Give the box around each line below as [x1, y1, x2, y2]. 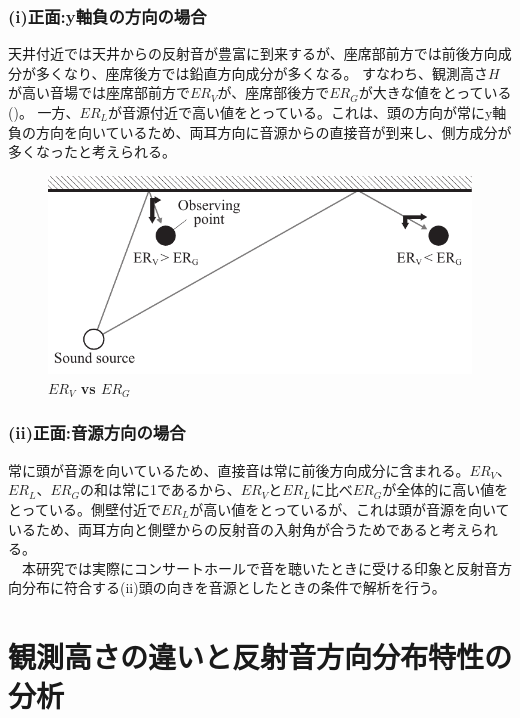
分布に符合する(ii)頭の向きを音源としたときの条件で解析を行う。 [21, 577, 446, 598]
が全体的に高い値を [382, 479, 509, 500]
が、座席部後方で [217, 82, 330, 103]
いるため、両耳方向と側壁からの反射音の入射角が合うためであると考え [8, 518, 470, 539]
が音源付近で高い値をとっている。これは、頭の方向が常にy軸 [108, 102, 507, 122]
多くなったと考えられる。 [8, 141, 176, 162]
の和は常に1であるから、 [79, 479, 241, 500]
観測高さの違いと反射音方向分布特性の [8, 636, 513, 677]
